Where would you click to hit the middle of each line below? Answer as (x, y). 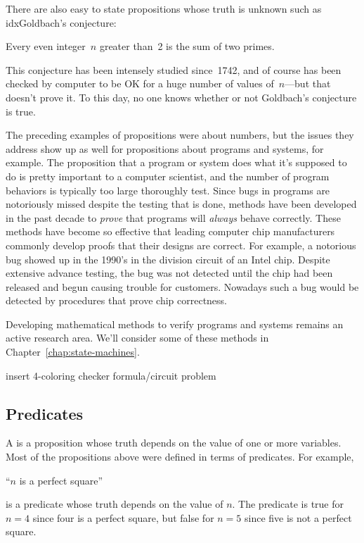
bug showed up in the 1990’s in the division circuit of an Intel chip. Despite (168, 259)
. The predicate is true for (288, 504)
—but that (308, 83)
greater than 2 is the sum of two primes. (187, 46)
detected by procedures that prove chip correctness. (117, 300)
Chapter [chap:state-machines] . (73, 352)
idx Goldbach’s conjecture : (61, 22)
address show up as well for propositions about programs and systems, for (165, 148)
